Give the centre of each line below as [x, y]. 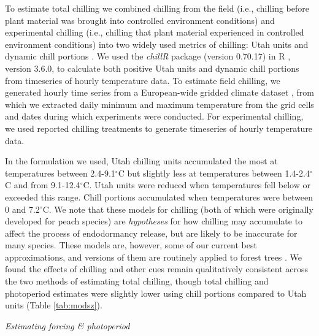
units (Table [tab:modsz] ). [54, 305]
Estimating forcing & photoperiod [67, 325]
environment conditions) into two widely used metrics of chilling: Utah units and [157, 44]
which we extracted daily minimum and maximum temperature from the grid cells [159, 104]
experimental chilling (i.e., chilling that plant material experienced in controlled [155, 32]
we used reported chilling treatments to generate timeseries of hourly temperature [159, 128]
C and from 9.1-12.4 [43, 185]
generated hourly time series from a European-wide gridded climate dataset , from [159, 92]
